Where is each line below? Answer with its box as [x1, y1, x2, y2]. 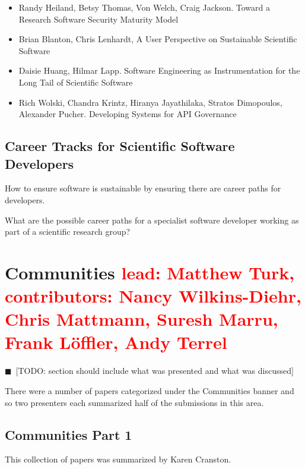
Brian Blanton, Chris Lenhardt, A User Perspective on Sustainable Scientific [18, 33, 297, 45]
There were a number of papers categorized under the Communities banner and [5, 385, 294, 396]
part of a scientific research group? [5, 225, 131, 238]
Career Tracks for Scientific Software [5, 137, 235, 155]
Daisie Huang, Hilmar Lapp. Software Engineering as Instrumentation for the [18, 64, 300, 77]
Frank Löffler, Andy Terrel [5, 330, 227, 354]
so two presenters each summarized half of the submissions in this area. [5, 396, 264, 408]
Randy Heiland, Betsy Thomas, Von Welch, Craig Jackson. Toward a [18, 1, 271, 13]
